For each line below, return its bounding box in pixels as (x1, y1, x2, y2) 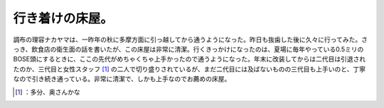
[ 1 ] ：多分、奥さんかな (15, 88, 81, 96)
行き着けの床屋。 (13, 11, 114, 26)
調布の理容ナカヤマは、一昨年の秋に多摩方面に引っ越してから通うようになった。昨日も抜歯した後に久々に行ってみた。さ (13, 35, 368, 44)
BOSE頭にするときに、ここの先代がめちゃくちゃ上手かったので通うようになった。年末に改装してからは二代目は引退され (13, 55, 366, 64)
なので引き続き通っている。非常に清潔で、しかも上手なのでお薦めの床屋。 (13, 75, 231, 83)
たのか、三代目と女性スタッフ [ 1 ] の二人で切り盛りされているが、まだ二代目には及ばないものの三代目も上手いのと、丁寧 (13, 64, 366, 73)
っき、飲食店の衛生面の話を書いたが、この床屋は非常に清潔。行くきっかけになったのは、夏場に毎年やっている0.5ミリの (13, 44, 364, 53)
